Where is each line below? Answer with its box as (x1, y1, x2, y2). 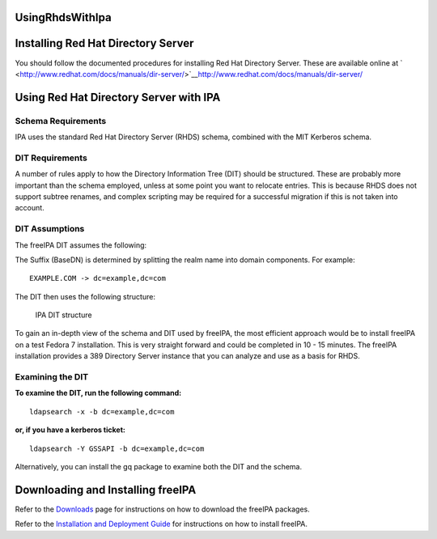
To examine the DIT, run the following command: (15, 388, 182, 398)
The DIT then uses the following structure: (15, 291, 155, 301)
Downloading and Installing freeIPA (15, 482, 197, 497)
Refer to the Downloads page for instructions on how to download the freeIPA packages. (15, 504, 311, 514)
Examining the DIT (15, 371, 89, 383)
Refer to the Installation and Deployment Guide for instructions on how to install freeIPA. (15, 519, 308, 529)
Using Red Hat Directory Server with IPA (15, 90, 221, 104)
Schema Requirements (15, 115, 107, 126)
